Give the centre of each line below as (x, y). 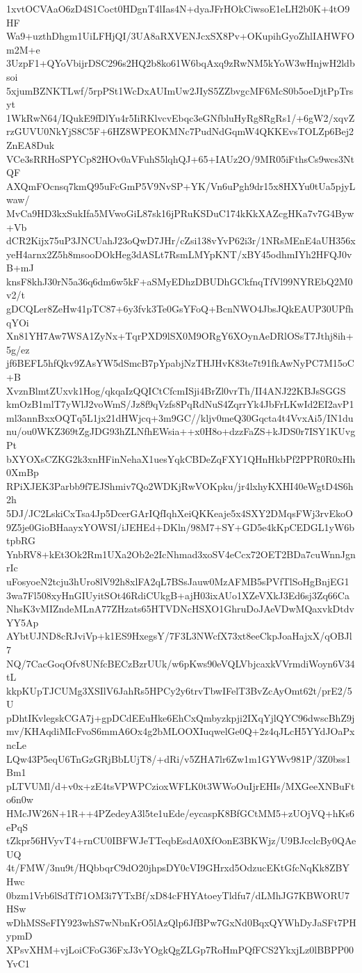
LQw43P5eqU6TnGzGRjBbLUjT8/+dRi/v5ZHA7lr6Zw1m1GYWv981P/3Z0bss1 (179, 758)
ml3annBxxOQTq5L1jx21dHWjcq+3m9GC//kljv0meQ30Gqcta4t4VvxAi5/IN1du (180, 417)
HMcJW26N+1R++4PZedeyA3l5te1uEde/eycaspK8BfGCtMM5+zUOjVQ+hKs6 (180, 813)
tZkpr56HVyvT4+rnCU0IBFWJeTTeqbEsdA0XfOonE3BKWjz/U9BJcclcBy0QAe (181, 840)
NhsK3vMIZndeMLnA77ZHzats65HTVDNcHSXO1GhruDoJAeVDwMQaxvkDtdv (180, 609)
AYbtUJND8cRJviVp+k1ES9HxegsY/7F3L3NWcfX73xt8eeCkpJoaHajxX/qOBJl (179, 636)
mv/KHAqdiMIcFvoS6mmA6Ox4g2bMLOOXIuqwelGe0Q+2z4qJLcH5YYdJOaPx (181, 731)
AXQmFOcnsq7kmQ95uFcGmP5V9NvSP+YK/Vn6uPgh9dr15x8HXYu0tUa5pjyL (181, 185)
